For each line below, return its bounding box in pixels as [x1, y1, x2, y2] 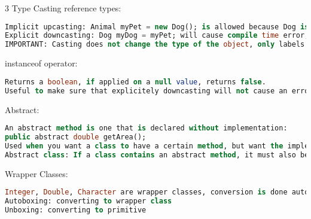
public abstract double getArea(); [5, 133, 147, 142]
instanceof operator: [5, 57, 78, 69]
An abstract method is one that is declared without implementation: [5, 124, 288, 133]
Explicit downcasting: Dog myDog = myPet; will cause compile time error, [5, 31, 309, 40]
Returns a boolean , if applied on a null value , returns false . [5, 77, 266, 86]
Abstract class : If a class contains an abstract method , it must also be [5, 150, 309, 159]
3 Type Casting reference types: [5, 2, 121, 14]
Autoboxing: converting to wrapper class [5, 197, 172, 206]
